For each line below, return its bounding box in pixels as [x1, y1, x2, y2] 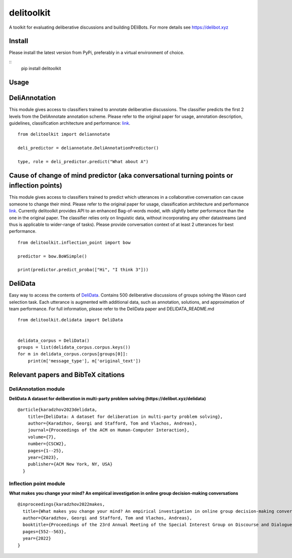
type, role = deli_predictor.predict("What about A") [18, 159, 148, 164]
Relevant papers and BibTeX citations [9, 371, 125, 379]
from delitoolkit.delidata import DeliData [18, 317, 123, 323]
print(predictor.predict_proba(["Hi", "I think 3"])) [18, 267, 148, 273]
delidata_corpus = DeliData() [18, 337, 90, 343]
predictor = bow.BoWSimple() [18, 253, 87, 259]
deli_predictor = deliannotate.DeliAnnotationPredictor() [18, 145, 159, 151]
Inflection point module [9, 480, 66, 487]
